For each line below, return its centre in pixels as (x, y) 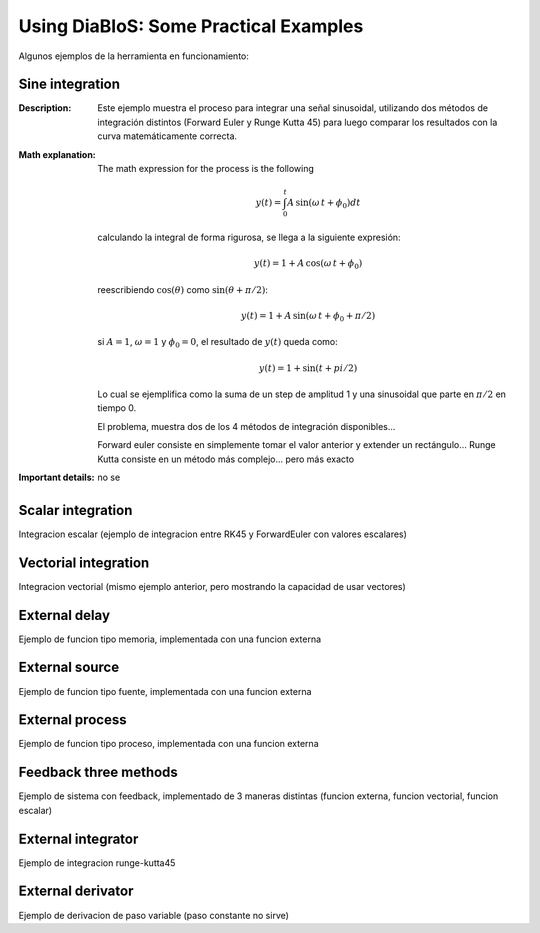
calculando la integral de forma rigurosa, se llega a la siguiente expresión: (249, 237)
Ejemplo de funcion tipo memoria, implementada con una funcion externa (170, 639)
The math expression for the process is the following (206, 169)
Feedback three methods (98, 772)
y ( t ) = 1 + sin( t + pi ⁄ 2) (308, 368)
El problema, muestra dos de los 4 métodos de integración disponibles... (246, 426)
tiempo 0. (117, 408)
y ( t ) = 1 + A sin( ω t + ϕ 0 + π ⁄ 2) (308, 317)
